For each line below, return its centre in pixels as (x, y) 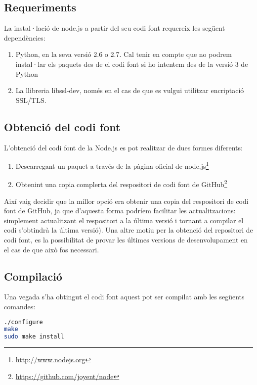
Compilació (33, 276)
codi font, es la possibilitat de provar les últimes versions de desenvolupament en (126, 240)
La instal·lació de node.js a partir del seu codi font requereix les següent (115, 28)
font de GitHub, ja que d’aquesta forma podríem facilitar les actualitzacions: (120, 211)
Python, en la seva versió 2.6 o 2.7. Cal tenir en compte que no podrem (124, 54)
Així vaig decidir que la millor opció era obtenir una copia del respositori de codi (126, 201)
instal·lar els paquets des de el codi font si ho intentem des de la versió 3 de (132, 64)
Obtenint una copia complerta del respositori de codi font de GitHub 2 (121, 184)
